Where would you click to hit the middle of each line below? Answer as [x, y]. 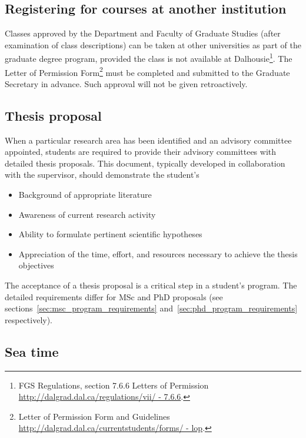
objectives [36, 265]
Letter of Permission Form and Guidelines [94, 416]
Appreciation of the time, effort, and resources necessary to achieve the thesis [158, 253]
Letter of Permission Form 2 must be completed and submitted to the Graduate [147, 71]
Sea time [32, 351]
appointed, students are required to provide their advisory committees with [141, 152]
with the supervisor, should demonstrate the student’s [102, 175]
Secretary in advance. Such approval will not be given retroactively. [126, 83]
